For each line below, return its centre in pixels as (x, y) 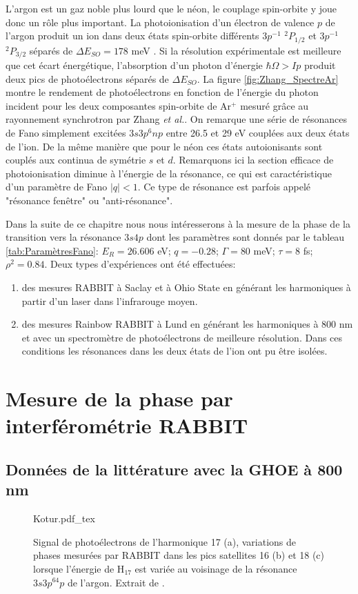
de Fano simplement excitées (66, 133)
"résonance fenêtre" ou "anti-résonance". (89, 200)
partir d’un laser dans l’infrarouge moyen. (110, 300)
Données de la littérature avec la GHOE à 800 (174, 469)
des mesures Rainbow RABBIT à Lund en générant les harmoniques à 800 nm (187, 324)
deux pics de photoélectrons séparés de (87, 78)
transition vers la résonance (63, 237)
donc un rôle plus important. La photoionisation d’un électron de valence (160, 22)
